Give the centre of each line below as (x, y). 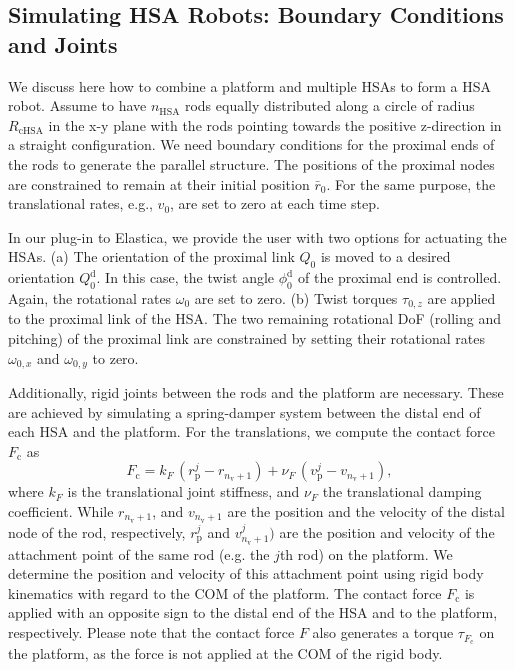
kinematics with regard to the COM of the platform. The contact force (225, 592)
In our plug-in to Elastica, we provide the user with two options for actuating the (257, 236)
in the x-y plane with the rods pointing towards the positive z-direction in (275, 124)
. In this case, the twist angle (185, 277)
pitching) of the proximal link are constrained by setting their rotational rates (246, 337)
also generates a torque (383, 632)
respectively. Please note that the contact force (151, 632)
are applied (461, 297)
